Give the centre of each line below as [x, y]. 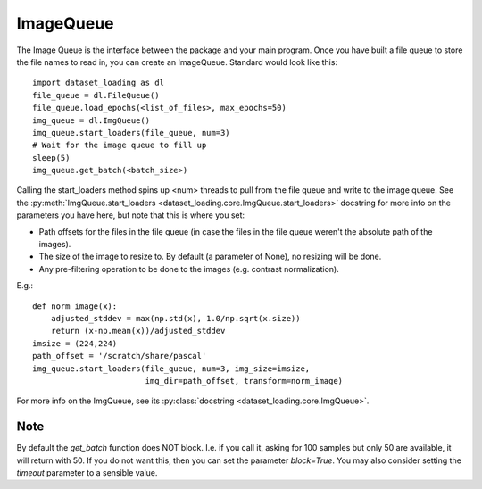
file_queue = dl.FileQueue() [96, 95]
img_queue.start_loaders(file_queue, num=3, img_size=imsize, [171, 369]
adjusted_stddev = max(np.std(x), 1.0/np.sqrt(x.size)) [175, 318]
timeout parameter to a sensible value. [87, 472]
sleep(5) [51, 157]
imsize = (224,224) [75, 343]
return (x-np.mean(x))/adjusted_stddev [138, 331]
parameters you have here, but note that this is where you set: [131, 215]
